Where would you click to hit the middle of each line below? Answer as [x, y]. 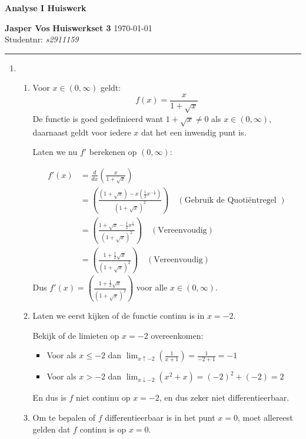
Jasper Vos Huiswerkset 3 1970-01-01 [79, 27]
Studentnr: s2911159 [42, 39]
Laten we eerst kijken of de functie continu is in [119, 316]
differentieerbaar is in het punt [160, 417]
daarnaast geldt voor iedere [82, 132]
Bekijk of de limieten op [76, 335]
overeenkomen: [177, 335]
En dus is [49, 397]
